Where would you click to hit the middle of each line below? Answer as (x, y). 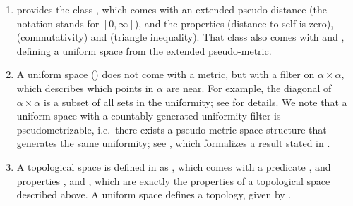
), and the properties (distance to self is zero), (234, 23)
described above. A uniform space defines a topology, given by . (154, 194)
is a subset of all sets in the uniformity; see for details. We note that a (195, 102)
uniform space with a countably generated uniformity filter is (149, 116)
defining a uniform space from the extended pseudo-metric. (144, 50)
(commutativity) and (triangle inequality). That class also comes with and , (180, 37)
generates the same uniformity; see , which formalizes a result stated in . (173, 143)
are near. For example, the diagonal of (249, 88)
